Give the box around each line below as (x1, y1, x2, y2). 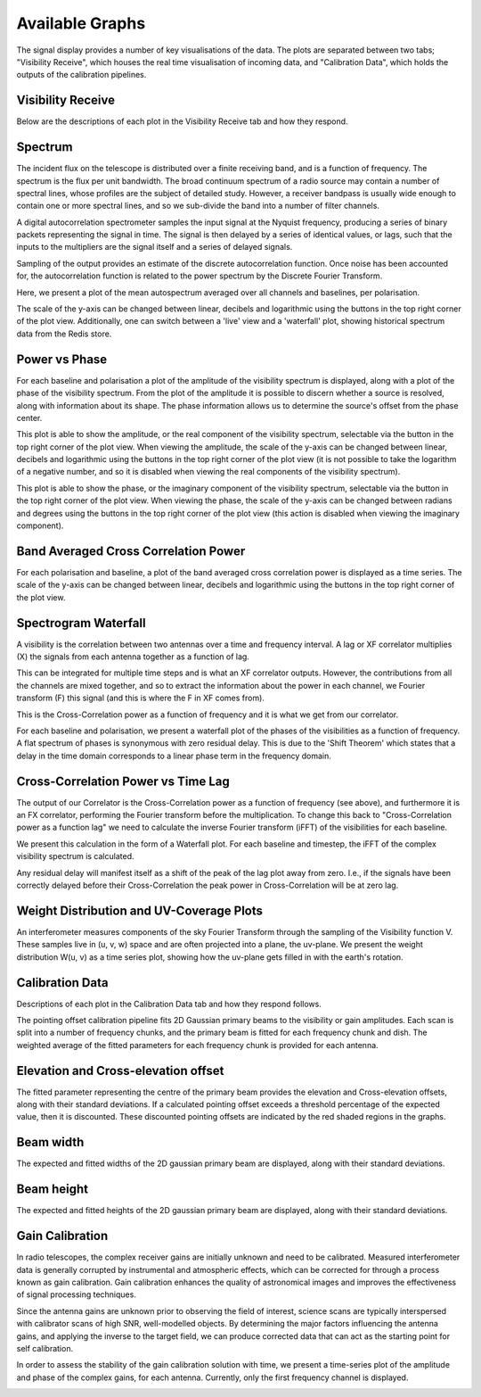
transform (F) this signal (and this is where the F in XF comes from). (16, 692, 265, 704)
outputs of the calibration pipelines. (16, 70, 147, 80)
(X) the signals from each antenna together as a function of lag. (16, 651, 249, 662)
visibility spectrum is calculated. (16, 851, 135, 862)
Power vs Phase (16, 351, 108, 367)
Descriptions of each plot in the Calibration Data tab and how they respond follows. (16, 998, 322, 1009)
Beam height (16, 1182, 89, 1197)
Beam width (16, 1135, 85, 1150)
